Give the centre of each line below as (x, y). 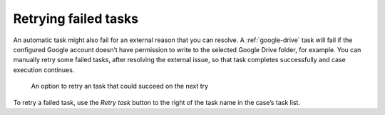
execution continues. (44, 70)
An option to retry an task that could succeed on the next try (120, 86)
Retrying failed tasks (76, 19)
